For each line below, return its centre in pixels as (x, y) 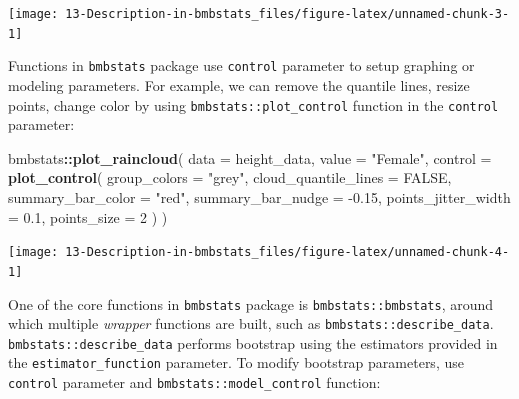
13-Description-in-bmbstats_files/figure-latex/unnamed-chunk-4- (287, 252)
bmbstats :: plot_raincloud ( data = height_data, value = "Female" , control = (250, 157)
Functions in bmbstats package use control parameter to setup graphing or (241, 65)
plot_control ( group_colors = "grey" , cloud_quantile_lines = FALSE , (230, 177)
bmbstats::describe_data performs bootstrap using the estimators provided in (253, 342)
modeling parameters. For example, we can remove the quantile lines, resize (239, 84)
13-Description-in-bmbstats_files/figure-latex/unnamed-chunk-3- (287, 14)
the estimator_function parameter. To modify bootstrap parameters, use (236, 362)
